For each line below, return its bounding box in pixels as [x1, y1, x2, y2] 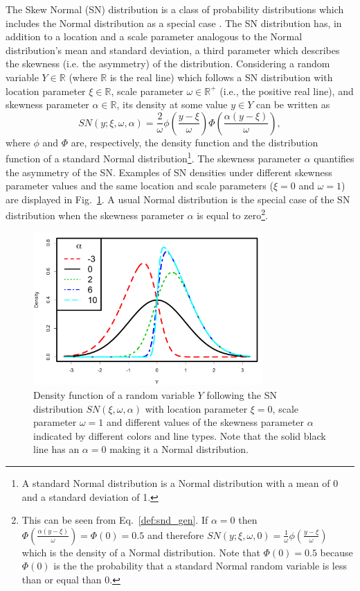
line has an [33, 442, 80, 456]
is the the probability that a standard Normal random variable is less [53, 558, 347, 573]
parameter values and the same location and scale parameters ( [6, 178, 273, 193]
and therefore [147, 527, 204, 542]
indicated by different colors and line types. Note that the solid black [33, 428, 326, 443]
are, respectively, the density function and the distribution [71, 135, 318, 149]
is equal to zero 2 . [197, 206, 268, 223]
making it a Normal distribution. [109, 442, 249, 456]
